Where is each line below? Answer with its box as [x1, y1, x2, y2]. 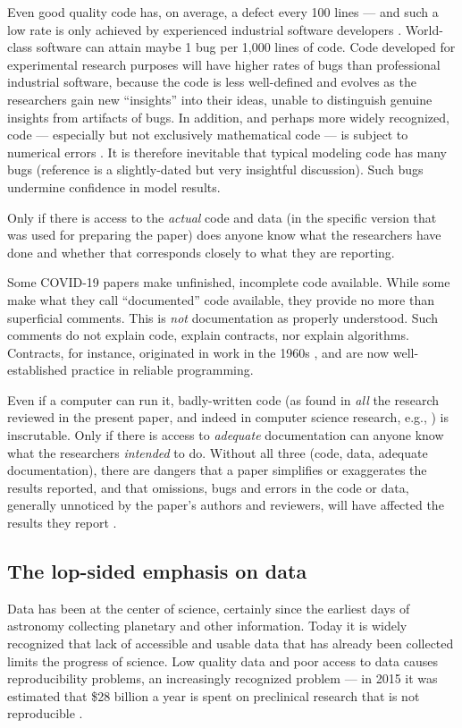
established [7, 360, 68, 379]
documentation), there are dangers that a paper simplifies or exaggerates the [7, 461, 427, 479]
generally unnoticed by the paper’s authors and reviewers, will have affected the [7, 495, 444, 514]
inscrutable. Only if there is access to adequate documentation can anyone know [7, 426, 444, 444]
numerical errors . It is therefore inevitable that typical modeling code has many [7, 142, 448, 161]
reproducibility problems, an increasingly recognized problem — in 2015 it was [7, 669, 438, 688]
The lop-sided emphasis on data [7, 557, 307, 585]
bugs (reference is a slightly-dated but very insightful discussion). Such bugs [7, 160, 424, 179]
